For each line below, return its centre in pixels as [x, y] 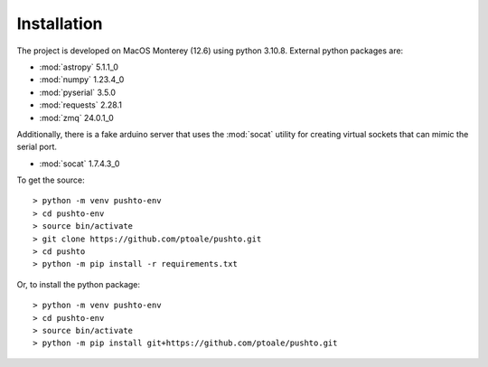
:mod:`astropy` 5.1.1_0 [79, 67]
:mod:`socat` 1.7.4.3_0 [80, 164]
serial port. [37, 147]
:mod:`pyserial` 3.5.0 [78, 92]
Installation [60, 24]
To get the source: [51, 180]
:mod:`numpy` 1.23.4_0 [82, 80]
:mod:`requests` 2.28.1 [80, 105]
